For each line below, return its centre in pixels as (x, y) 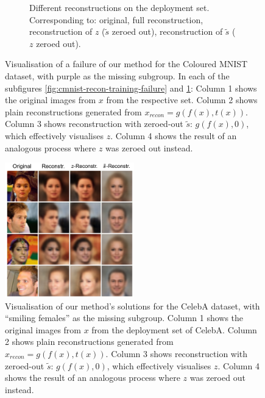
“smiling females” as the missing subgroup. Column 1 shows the (124, 318)
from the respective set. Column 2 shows (182, 100)
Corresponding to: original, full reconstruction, (116, 19)
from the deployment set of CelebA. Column (174, 329)
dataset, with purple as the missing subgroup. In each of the (117, 75)
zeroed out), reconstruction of (167, 31)
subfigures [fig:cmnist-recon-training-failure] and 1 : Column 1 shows (131, 88)
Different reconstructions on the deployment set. (119, 7)
